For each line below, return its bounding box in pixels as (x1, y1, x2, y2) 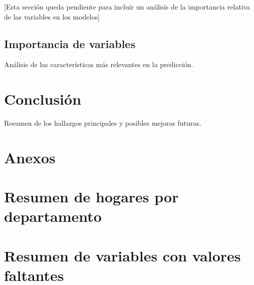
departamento (4, 206, 102, 226)
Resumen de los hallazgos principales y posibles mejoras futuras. (4, 118, 201, 128)
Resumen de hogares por (4, 186, 179, 207)
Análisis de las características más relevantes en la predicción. (4, 59, 193, 70)
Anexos (4, 147, 56, 167)
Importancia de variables (4, 36, 135, 51)
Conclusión (4, 89, 82, 109)
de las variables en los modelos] (4, 11, 100, 22)
